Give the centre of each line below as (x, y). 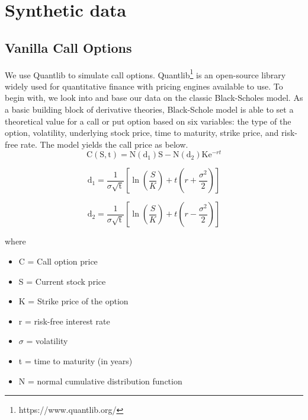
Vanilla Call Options (68, 47)
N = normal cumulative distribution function (100, 381)
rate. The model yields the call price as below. (104, 144)
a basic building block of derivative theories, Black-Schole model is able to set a (149, 109)
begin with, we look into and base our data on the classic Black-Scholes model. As (154, 98)
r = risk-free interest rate (64, 321)
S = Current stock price (62, 281)
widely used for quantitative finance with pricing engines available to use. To (144, 86)
